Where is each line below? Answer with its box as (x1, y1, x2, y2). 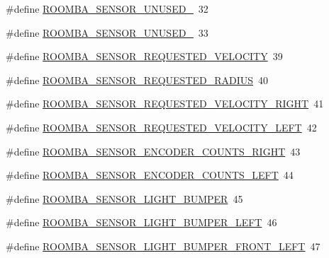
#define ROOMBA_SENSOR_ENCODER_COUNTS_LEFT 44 (6, 168, 294, 182)
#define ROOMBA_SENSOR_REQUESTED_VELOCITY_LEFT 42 (6, 119, 317, 134)
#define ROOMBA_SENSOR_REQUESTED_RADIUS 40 (6, 72, 269, 87)
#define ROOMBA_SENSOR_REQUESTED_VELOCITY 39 (6, 49, 283, 64)
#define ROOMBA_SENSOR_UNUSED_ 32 (6, 1, 208, 16)
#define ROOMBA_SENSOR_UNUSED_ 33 (6, 25, 208, 40)
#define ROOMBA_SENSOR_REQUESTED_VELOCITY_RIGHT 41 (6, 96, 324, 111)
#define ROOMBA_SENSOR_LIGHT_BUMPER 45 (6, 191, 243, 206)
